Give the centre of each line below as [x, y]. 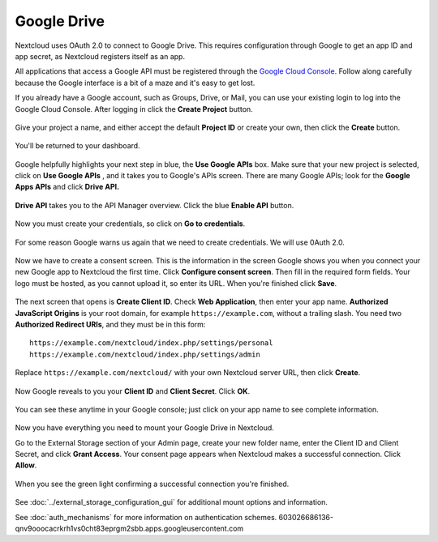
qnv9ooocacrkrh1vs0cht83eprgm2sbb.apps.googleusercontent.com [129, 529]
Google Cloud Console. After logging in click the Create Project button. [134, 109]
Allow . [26, 465]
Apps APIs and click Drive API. [67, 187]
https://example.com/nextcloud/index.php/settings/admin [145, 354]
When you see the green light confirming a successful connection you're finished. [152, 484]
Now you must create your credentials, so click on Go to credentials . [130, 224]
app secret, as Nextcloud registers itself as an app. [100, 56]
